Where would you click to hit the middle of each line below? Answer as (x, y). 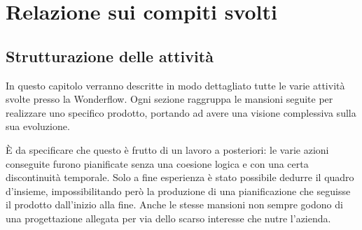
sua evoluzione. (38, 126)
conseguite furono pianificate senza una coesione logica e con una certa (157, 163)
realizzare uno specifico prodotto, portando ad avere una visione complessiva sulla (181, 112)
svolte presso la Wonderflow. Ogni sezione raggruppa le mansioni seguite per (169, 99)
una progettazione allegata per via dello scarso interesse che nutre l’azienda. (168, 218)
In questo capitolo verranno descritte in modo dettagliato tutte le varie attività (175, 85)
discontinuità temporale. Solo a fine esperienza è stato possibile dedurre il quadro (180, 177)
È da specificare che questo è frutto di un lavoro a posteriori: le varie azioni (167, 149)
